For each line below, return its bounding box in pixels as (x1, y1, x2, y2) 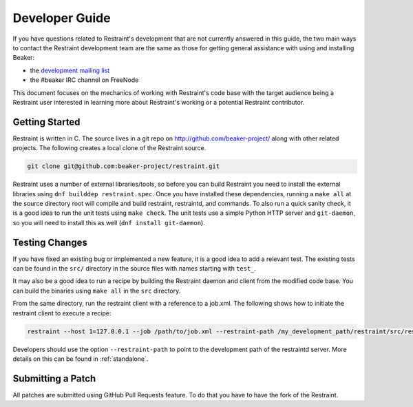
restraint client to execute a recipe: (12, 309, 112, 317)
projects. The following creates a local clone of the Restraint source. (12, 144, 206, 152)
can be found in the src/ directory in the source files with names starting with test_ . (12, 264, 257, 273)
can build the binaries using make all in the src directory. (12, 286, 181, 295)
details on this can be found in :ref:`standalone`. (12, 355, 149, 363)
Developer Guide (12, 10, 111, 25)
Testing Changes (12, 236, 87, 248)
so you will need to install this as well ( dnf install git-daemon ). (12, 218, 206, 227)
